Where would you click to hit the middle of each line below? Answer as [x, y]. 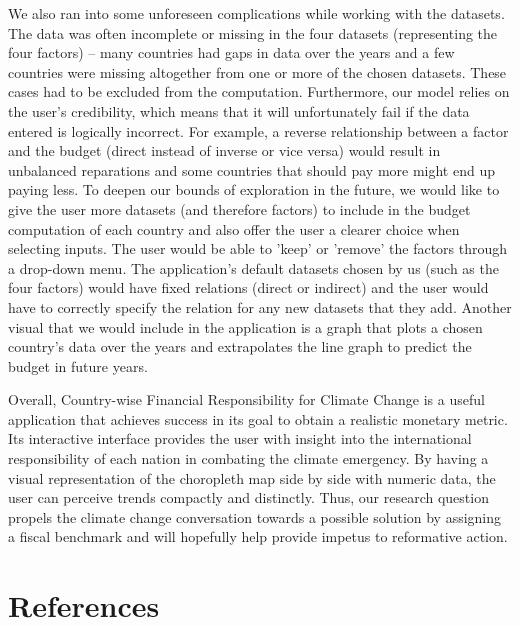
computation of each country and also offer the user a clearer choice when [234, 228]
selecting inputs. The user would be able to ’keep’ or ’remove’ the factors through [258, 248]
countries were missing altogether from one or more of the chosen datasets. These [257, 71]
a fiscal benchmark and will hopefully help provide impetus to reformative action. [258, 536]
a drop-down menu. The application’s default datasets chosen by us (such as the [253, 267]
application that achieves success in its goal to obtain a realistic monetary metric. [258, 418]
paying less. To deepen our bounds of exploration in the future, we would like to [254, 189]
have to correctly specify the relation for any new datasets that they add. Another [260, 306]
